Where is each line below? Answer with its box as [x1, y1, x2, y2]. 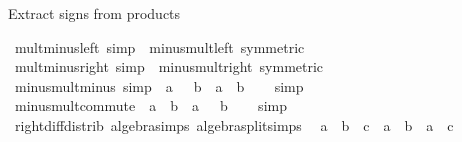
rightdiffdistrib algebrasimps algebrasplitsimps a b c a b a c [14, 114, 454, 135]
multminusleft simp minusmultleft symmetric [14, 36, 305, 57]
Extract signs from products [8, 3, 181, 23]
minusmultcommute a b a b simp [14, 95, 287, 116]
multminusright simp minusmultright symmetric [14, 56, 324, 77]
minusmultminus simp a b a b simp [14, 75, 304, 96]
